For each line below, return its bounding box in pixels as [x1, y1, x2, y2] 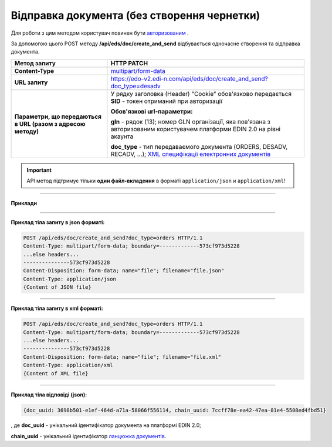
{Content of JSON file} [23, 284, 92, 291]
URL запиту [14, 78, 48, 86]
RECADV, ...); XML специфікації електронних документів [110, 150, 271, 158]
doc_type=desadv [110, 82, 161, 90]
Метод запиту [14, 59, 56, 67]
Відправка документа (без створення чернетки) [11, 9, 260, 22]
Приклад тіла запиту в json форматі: [11, 218, 105, 226]
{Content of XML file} [23, 370, 89, 376]
